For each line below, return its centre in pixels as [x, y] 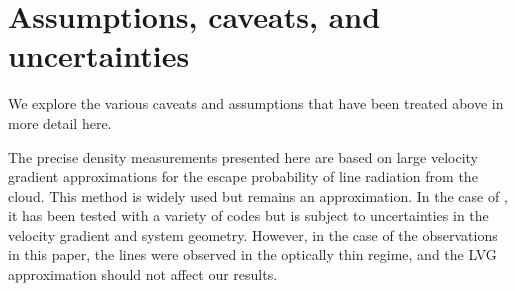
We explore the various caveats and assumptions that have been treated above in [256, 103]
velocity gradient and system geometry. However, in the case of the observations [253, 234]
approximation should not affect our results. [143, 274]
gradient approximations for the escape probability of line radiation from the [243, 176]
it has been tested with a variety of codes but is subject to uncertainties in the [248, 215]
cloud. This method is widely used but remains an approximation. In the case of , [258, 195]
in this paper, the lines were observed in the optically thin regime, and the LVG [252, 254]
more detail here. [60, 122]
